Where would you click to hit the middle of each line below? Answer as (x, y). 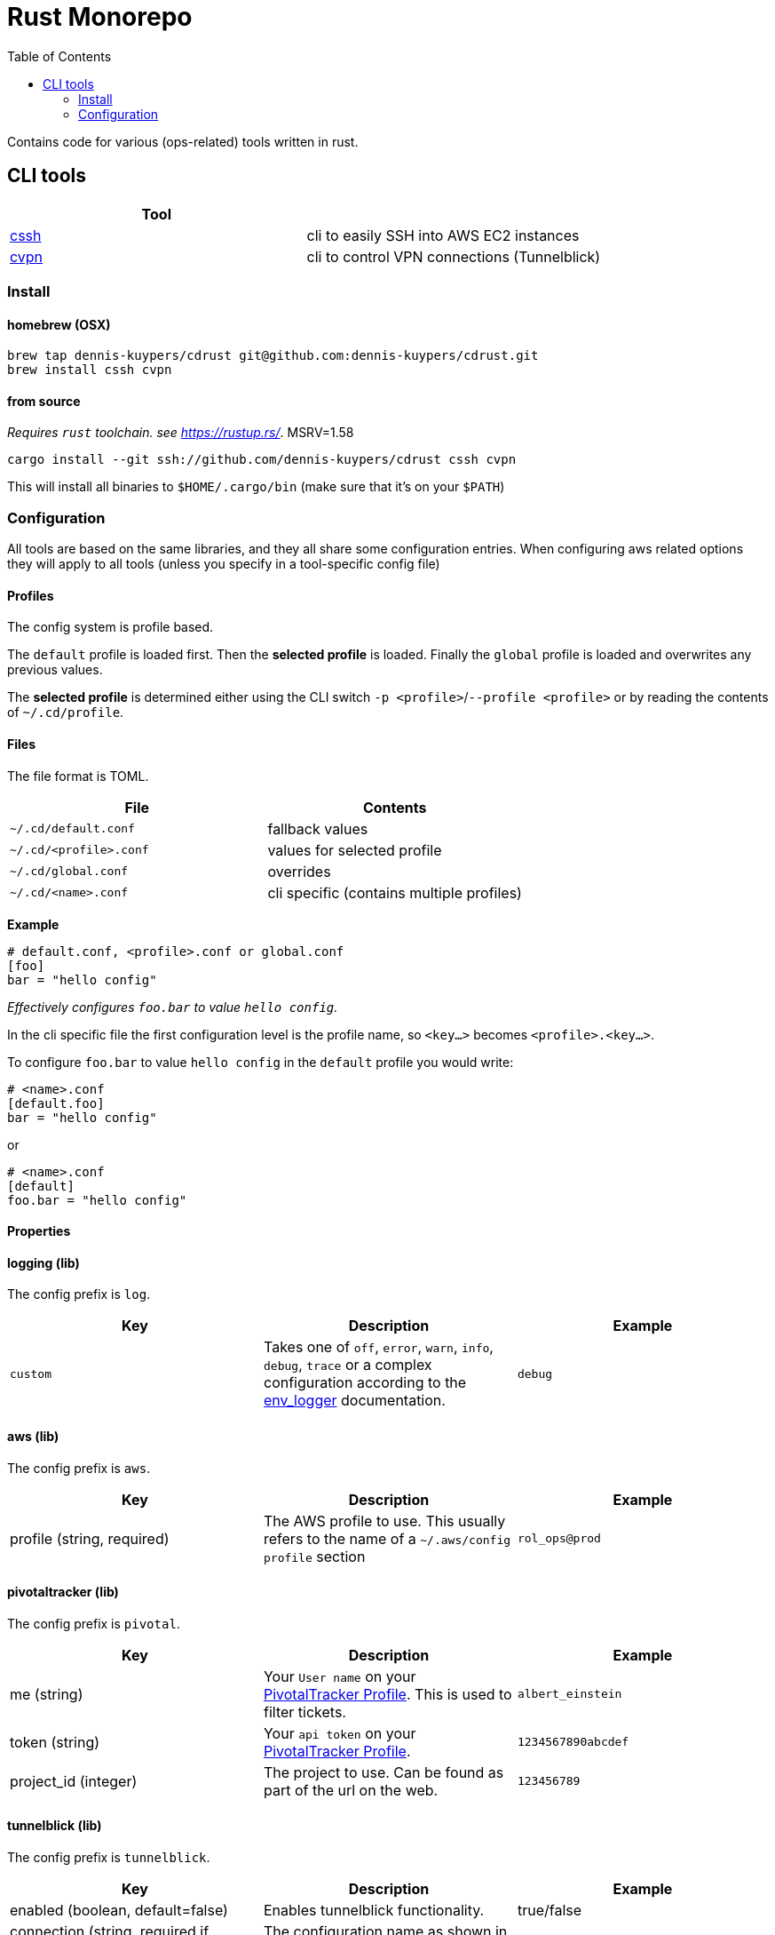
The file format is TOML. (78, 776)
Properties (39, 1231)
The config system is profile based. (111, 627)
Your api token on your (340, 1733)
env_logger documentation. (354, 1401)
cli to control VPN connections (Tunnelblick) (454, 256)
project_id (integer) (74, 1781)
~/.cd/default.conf (72, 829)
